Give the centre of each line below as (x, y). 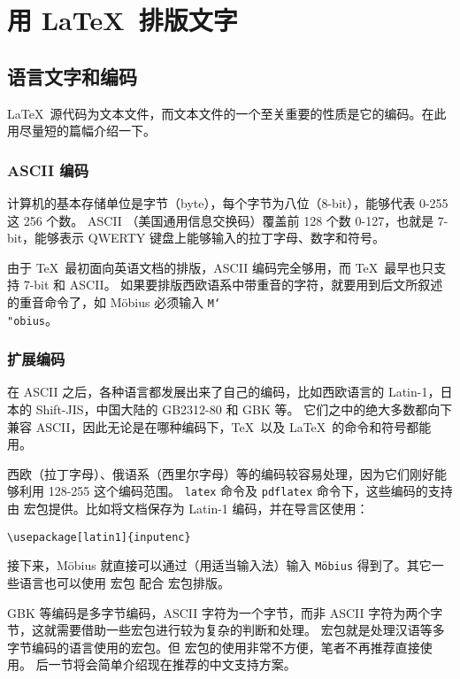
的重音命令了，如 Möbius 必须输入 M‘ (114, 301)
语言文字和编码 (72, 76)
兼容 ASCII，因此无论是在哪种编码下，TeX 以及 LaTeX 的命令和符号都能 (219, 426)
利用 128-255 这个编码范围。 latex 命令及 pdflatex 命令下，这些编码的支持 (236, 491)
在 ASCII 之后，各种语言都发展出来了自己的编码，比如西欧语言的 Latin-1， (224, 392)
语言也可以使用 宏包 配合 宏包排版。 (124, 583)
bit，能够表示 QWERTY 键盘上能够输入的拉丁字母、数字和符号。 (196, 238)
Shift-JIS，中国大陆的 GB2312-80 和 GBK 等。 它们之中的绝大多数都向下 (244, 409)
